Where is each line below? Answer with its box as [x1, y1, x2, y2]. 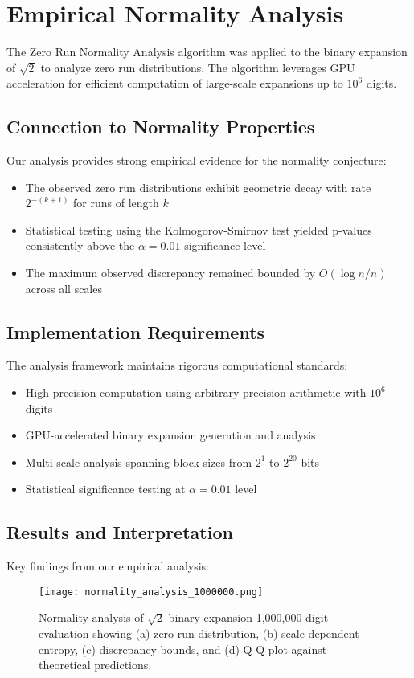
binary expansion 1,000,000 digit [168, 609, 329, 626]
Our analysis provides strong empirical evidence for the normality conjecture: [6, 152, 387, 169]
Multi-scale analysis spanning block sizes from [25, 453, 252, 470]
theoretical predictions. [39, 656, 152, 673]
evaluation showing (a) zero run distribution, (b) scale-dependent [39, 625, 359, 642]
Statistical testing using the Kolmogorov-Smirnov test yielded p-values [25, 221, 372, 238]
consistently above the [25, 237, 135, 254]
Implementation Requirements [6, 319, 265, 344]
